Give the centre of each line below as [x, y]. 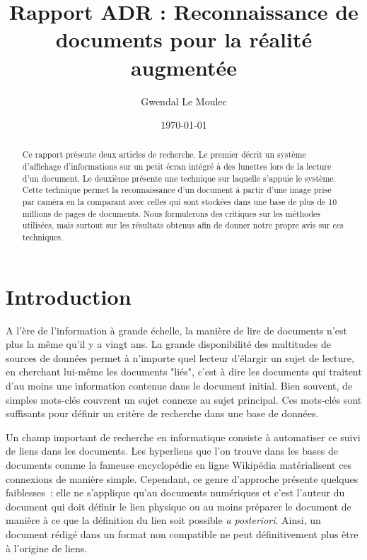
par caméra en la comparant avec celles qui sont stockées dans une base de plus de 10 [180, 202]
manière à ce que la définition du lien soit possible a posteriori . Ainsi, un [163, 520]
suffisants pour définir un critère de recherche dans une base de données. [162, 413]
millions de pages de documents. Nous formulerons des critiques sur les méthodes [171, 213]
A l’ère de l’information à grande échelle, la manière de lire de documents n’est [176, 330]
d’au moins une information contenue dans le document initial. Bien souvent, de [179, 386]
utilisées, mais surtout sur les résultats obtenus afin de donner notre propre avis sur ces [183, 225]
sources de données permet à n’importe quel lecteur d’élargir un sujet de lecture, [180, 357]
